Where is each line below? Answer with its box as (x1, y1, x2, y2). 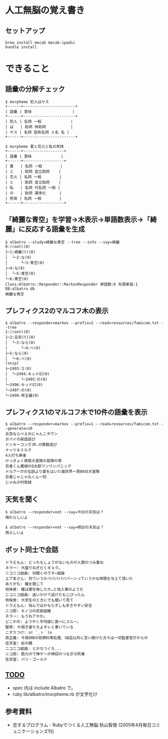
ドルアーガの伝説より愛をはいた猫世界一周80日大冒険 (5, 469, 100, 474)
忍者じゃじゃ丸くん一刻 (5, 474, 47, 479)
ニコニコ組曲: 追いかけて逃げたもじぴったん (5, 593, 85, 598)
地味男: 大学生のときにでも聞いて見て (5, 598, 74, 603)
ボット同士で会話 (5, 545, 59, 554)
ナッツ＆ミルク (5, 448, 32, 453)
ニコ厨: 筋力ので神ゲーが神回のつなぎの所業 (5, 652, 85, 657)
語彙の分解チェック (5, 85, 65, 93)
